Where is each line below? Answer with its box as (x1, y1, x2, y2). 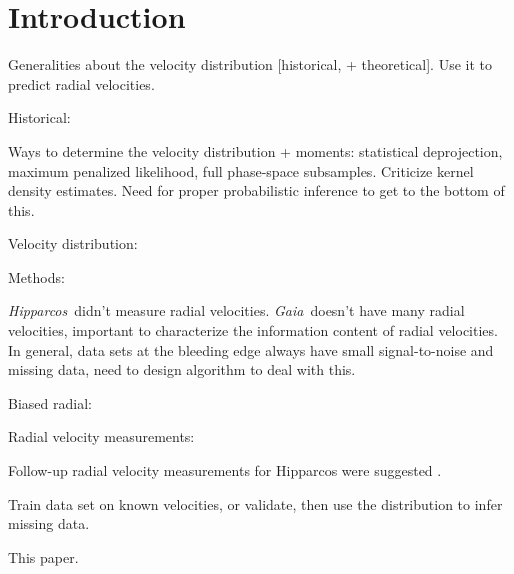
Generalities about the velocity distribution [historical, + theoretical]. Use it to (8, 54, 492, 75)
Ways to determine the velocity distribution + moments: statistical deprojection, (8, 140, 503, 161)
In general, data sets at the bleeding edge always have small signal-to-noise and (8, 339, 494, 360)
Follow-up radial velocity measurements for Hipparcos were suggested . (8, 460, 442, 481)
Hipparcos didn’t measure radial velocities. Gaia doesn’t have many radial (8, 300, 465, 321)
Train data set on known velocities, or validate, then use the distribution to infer (8, 493, 503, 514)
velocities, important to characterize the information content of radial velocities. (8, 320, 498, 341)
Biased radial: (8, 392, 92, 413)
